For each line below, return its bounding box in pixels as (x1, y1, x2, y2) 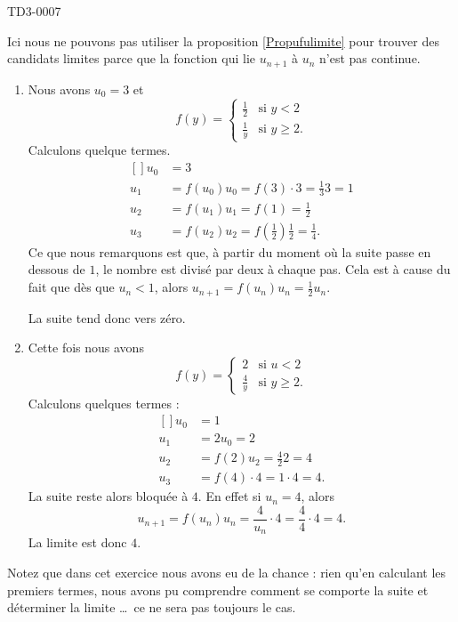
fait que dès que (28, 278, 115, 296)
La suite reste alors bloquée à (28, 487, 189, 505)
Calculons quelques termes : (28, 393, 180, 412)
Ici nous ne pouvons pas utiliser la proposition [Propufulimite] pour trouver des (7, 31, 439, 50)
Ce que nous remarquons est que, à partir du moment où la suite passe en (28, 242, 431, 261)
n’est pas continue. (319, 49, 421, 68)
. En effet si (197, 487, 261, 505)
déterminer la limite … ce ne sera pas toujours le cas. (7, 598, 296, 617)
